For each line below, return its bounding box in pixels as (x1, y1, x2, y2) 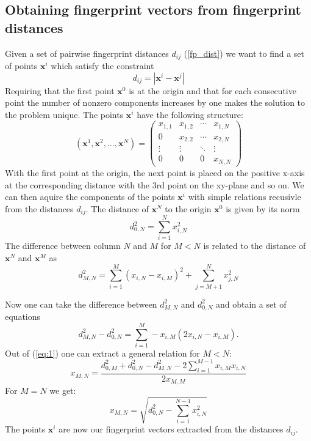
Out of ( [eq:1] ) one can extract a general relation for (5, 346, 200, 359)
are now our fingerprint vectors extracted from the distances (59, 423, 284, 435)
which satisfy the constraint (51, 59, 154, 72)
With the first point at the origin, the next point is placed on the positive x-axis (5, 166, 305, 179)
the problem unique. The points (5, 108, 124, 120)
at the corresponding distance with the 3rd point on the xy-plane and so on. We (5, 178, 304, 191)
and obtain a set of (215, 297, 287, 310)
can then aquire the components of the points (5, 190, 175, 203)
